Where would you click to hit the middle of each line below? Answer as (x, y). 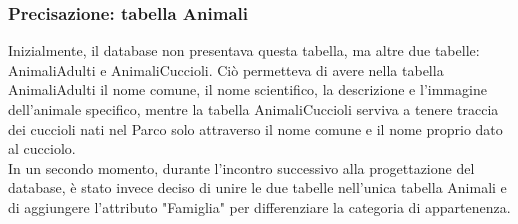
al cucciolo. (42, 148)
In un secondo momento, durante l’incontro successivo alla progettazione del (241, 167)
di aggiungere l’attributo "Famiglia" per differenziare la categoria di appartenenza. (259, 206)
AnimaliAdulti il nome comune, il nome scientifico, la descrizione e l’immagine (247, 89)
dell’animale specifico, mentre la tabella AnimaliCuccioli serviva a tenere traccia (253, 109)
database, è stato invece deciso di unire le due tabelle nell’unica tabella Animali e (257, 187)
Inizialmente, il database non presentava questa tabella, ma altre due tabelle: (244, 50)
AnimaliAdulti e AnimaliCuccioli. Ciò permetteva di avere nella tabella (226, 69)
